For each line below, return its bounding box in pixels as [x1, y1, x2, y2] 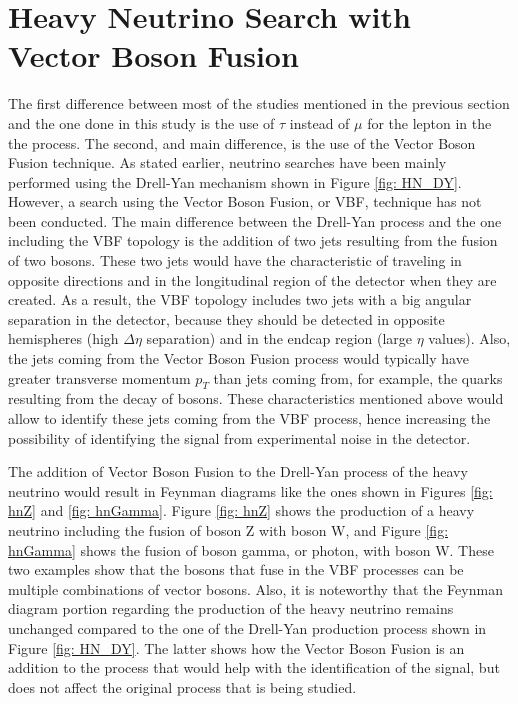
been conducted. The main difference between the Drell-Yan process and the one [8, 210, 502, 231]
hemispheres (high [8, 328, 119, 349]
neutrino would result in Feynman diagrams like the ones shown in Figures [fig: [8, 480, 493, 501]
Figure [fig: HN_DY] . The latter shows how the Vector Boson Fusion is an [8, 637, 465, 658]
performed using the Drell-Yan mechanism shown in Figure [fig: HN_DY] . [8, 171, 462, 192]
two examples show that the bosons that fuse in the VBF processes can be [8, 559, 464, 580]
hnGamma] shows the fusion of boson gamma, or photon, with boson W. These [8, 539, 494, 560]
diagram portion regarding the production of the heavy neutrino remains [8, 598, 454, 619]
